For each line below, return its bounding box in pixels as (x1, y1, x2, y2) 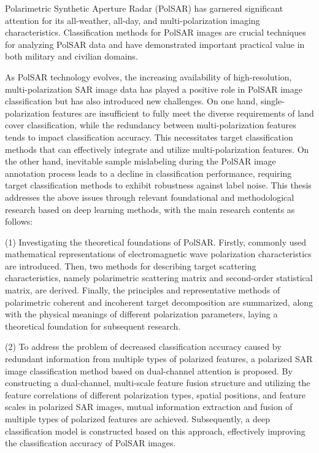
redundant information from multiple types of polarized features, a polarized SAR (5, 352, 313, 365)
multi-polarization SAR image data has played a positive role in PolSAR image (5, 82, 302, 95)
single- (260, 95, 285, 107)
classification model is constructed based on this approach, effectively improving (5, 424, 306, 437)
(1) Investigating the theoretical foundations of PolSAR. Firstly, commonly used (5, 235, 307, 248)
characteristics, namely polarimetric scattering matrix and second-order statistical (5, 271, 313, 284)
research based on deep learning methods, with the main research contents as (5, 203, 295, 215)
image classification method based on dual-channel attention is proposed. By (5, 364, 293, 377)
